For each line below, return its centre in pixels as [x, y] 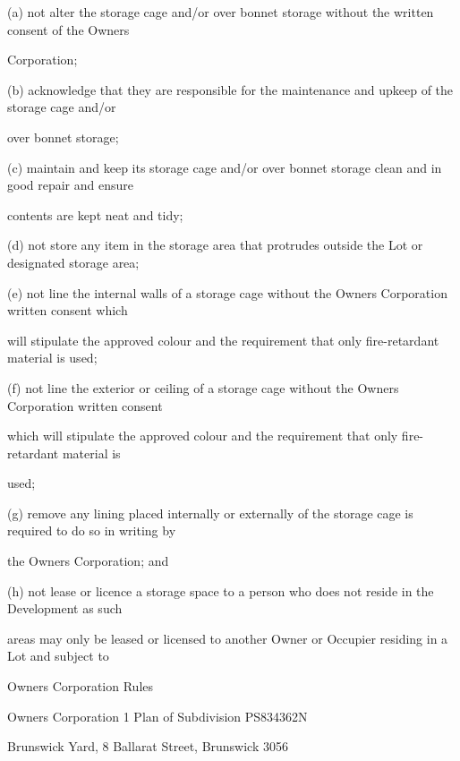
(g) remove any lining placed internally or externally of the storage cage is [210, 513]
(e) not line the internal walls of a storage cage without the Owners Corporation [227, 292]
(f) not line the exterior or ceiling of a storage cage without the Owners [203, 387]
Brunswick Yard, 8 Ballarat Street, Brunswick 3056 [148, 746]
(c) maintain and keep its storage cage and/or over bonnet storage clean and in [225, 167]
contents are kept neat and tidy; [95, 214]
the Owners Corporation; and [88, 561]
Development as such [65, 608]
